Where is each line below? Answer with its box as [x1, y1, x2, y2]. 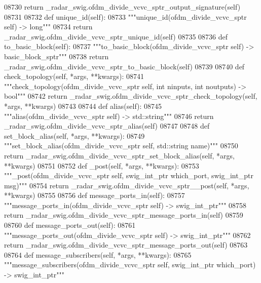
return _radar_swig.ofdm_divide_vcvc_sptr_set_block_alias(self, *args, [4, 150, 235, 160]
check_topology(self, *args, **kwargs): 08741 [4, 71, 144, 82]
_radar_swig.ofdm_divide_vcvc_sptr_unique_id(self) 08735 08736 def [4, 31, 228, 42]
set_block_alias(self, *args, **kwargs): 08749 [4, 130, 145, 141]
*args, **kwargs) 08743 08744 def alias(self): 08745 [4, 100, 162, 111]
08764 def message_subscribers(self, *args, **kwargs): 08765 [4, 249, 192, 260]
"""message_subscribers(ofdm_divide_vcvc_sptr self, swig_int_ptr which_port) [4, 259, 256, 270]
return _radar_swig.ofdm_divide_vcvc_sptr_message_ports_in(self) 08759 [4, 210, 243, 220]
